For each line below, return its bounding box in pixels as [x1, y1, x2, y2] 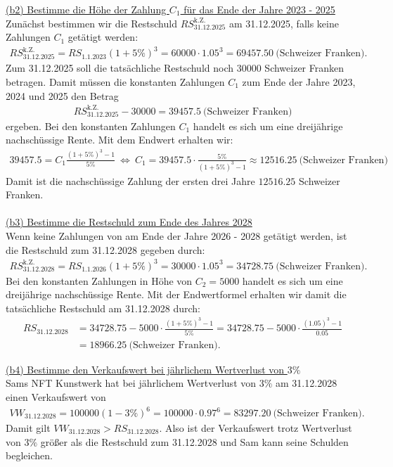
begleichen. [6, 448, 53, 463]
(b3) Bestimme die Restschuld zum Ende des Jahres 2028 [6, 215, 252, 229]
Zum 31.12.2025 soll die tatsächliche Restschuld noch [6, 60, 234, 75]
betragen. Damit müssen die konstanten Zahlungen [6, 74, 225, 89]
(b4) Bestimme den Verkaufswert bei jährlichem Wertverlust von [6, 362, 285, 376]
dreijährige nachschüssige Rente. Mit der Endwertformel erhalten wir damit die [6, 287, 347, 302]
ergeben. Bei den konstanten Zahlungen [6, 118, 176, 133]
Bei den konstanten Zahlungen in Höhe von [6, 273, 193, 288]
